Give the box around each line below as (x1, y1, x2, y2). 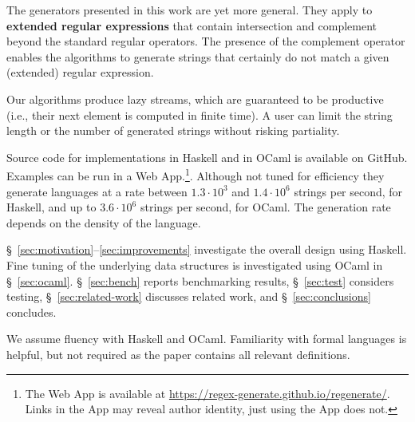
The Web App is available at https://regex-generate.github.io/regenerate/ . (25, 385, 390, 401)
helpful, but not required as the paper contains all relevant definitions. (6, 345, 350, 362)
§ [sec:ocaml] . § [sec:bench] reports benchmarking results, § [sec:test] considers (6, 272, 394, 289)
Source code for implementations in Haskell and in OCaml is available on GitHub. (6, 148, 408, 165)
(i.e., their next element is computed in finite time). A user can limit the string (6, 106, 393, 123)
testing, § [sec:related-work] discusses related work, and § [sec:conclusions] (6, 288, 371, 305)
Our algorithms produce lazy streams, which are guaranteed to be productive (6, 90, 384, 107)
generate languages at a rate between (6, 183, 188, 199)
